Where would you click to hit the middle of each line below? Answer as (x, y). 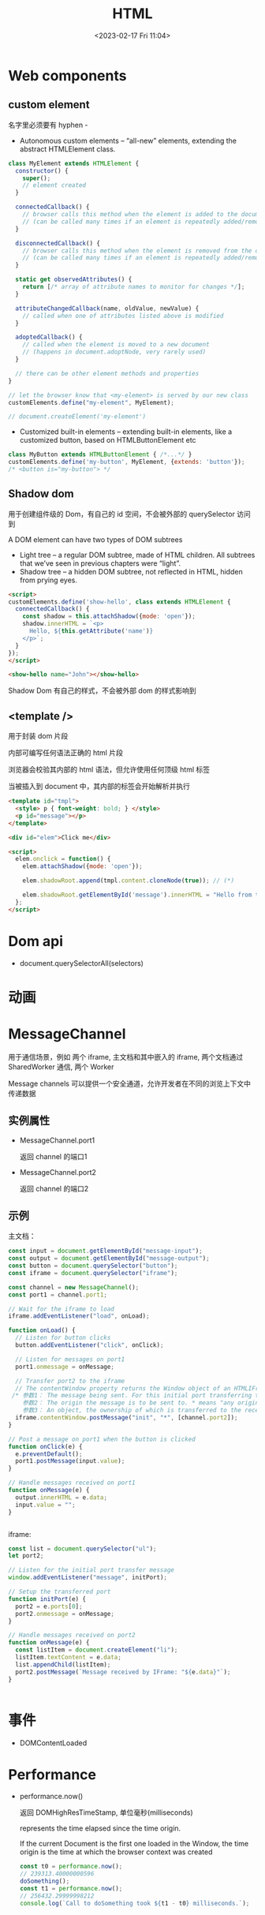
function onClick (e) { (45, 1446)
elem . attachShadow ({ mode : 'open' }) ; (83, 866)
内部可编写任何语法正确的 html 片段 (66, 753)
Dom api (36, 941)
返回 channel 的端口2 (54, 1188)
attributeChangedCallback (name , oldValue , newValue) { (107, 309)
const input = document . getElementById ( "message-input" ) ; (105, 1251)
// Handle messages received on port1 (72, 1483)
